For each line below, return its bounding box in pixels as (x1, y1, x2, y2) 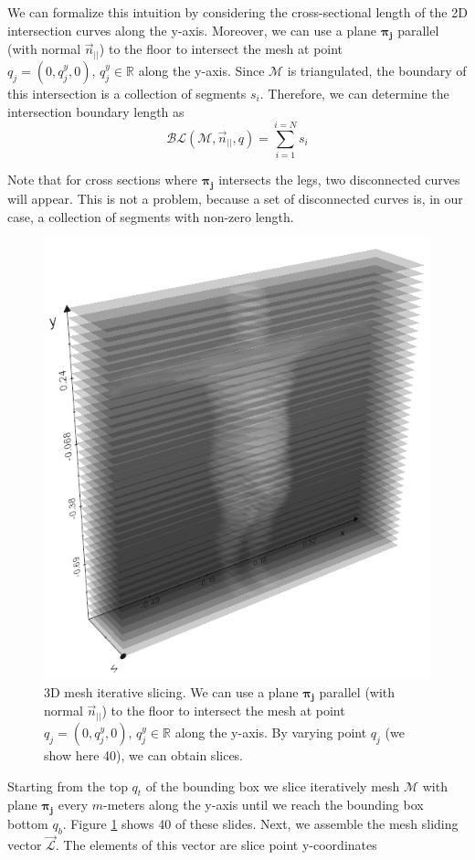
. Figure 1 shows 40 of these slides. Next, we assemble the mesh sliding (62, 814, 459, 833)
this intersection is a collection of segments (7, 83, 247, 102)
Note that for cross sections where (7, 170, 198, 189)
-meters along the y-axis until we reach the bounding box (103, 795, 424, 814)
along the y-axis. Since (138, 60, 265, 80)
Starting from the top (7, 776, 128, 795)
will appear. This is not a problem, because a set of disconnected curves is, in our (7, 189, 463, 208)
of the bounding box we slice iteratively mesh (145, 776, 400, 795)
